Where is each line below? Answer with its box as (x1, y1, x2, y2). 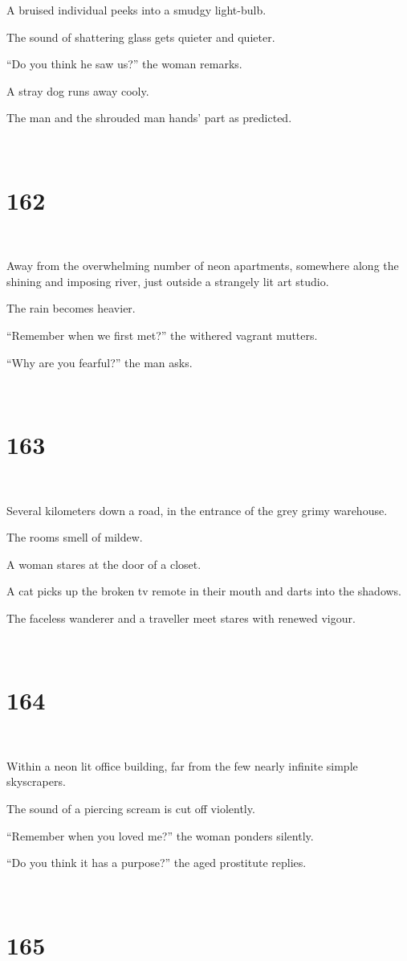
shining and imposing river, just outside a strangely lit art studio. (6, 272, 329, 289)
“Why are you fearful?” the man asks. (6, 354, 193, 370)
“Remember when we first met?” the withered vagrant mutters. (6, 327, 318, 344)
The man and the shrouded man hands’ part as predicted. (6, 109, 292, 126)
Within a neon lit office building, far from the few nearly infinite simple (6, 757, 358, 774)
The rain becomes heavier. (6, 300, 136, 317)
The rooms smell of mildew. (6, 529, 143, 546)
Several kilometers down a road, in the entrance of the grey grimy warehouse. (6, 501, 388, 518)
